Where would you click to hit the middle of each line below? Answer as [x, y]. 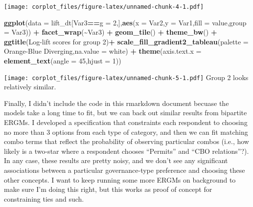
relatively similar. [30, 87]
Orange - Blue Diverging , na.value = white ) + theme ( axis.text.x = [103, 51]
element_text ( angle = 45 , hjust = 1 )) [63, 61]
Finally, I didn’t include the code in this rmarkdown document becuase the [116, 103]
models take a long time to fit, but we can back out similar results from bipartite [126, 113]
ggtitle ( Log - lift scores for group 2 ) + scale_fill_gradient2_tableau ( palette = [126, 41]
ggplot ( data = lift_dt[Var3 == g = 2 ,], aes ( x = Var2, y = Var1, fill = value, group [125, 22]
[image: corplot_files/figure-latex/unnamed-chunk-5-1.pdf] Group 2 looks [126, 77]
